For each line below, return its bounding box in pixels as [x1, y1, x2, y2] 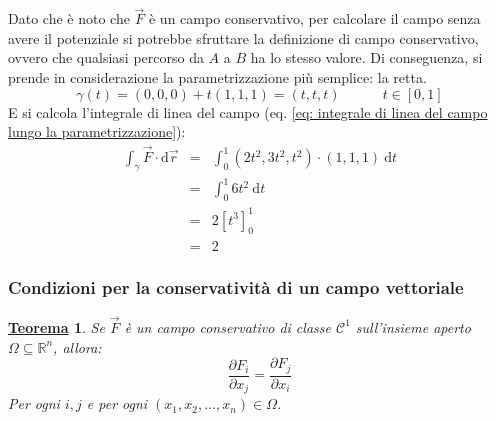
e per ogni [86, 393, 148, 414]
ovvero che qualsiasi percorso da [8, 47, 204, 68]
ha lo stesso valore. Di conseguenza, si [250, 47, 483, 68]
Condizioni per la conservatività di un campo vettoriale [8, 275, 464, 300]
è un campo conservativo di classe [124, 316, 331, 337]
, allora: [53, 336, 102, 357]
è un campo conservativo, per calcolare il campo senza [148, 8, 481, 29]
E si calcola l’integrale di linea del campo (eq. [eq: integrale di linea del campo [8, 101, 488, 122]
